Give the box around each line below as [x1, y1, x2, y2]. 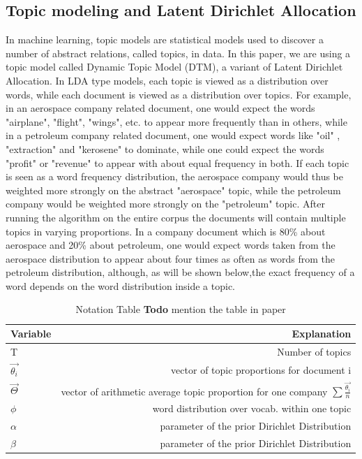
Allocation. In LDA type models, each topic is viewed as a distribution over [6, 73, 329, 87]
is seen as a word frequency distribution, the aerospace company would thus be [6, 169, 343, 184]
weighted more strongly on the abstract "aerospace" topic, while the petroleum [6, 182, 341, 197]
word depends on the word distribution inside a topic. [6, 278, 235, 293]
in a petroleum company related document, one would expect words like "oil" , [6, 128, 340, 143]
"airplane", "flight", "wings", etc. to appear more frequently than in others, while [6, 114, 347, 129]
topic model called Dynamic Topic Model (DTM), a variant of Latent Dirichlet [6, 59, 343, 74]
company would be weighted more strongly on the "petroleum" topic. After [6, 196, 325, 211]
